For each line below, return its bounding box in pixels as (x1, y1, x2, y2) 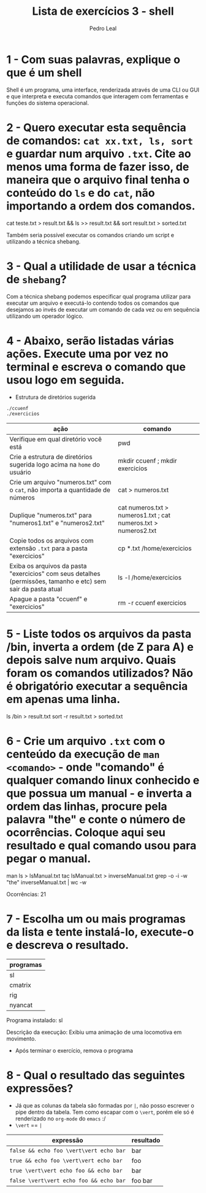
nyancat (9, 1001, 33, 1009)
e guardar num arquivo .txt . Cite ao (6, 146, 191, 160)
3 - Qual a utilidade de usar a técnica (6, 259, 196, 273)
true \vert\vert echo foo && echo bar (9, 1167, 123, 1174)
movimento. (6, 1035, 37, 1042)
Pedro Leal (89, 25, 117, 32)
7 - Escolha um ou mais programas (6, 912, 186, 926)
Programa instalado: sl (6, 1017, 63, 1024)
